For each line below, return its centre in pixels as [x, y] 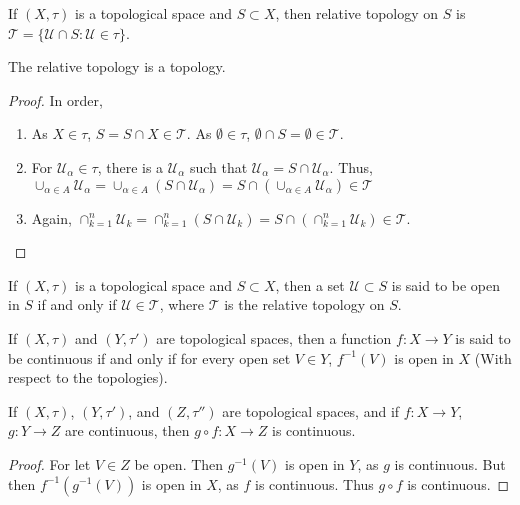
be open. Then [179, 463]
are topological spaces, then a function [274, 337]
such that [218, 166]
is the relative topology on [304, 304]
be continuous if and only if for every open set [149, 357]
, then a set [310, 284]
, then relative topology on [357, 13]
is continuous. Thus [314, 483]
